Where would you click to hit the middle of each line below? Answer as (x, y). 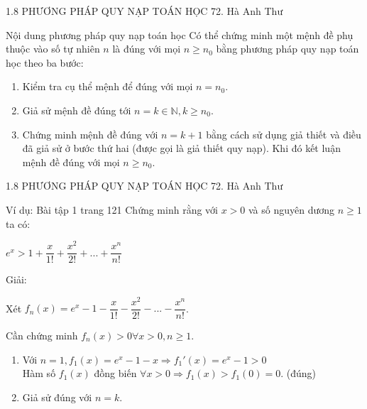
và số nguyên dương (291, 209)
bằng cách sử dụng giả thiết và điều (284, 134)
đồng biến (115, 373)
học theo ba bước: (45, 62)
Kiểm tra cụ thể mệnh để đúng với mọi (108, 86)
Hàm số (39, 373)
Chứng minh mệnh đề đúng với (90, 134)
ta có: (18, 223)
